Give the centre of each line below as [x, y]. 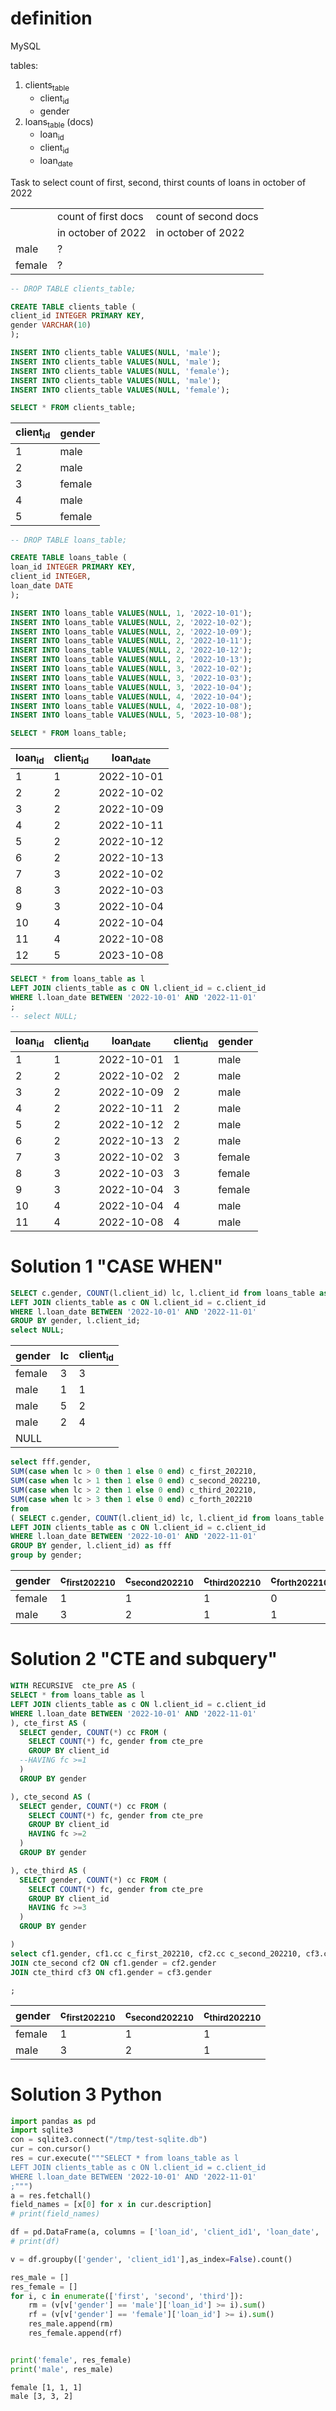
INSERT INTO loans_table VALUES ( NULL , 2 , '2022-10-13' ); [131, 660]
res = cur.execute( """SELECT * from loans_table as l [125, 2158]
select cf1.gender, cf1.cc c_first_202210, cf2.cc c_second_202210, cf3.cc [171, 1953]
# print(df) [35, 2242]
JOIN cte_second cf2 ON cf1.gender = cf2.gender [113, 1963]
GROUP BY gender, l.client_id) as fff [91, 1546]
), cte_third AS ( [48, 1870]
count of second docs [207, 216]
